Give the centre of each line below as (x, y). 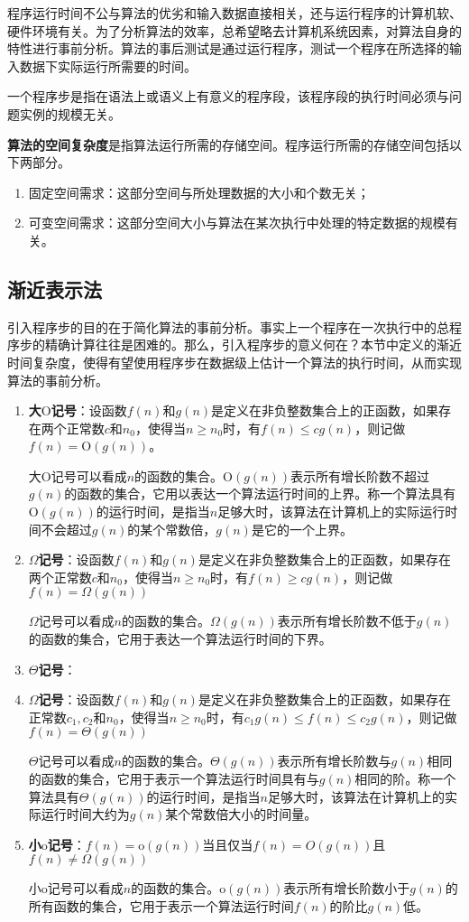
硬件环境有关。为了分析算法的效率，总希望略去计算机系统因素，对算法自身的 (234, 30)
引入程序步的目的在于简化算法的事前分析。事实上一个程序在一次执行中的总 (228, 326)
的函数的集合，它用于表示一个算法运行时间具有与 (174, 779)
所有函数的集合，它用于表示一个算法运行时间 (161, 905)
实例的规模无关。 (70, 113)
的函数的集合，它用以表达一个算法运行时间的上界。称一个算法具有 (260, 494)
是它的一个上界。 (302, 529)
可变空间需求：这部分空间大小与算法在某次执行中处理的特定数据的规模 (237, 223)
